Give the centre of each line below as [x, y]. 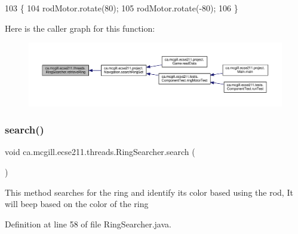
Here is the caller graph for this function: [80, 28]
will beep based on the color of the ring [77, 204]
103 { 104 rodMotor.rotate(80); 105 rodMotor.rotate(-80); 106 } [122, 8]
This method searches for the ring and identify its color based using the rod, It [149, 192]
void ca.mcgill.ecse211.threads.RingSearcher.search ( [100, 152]
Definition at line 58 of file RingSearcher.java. [88, 224]
